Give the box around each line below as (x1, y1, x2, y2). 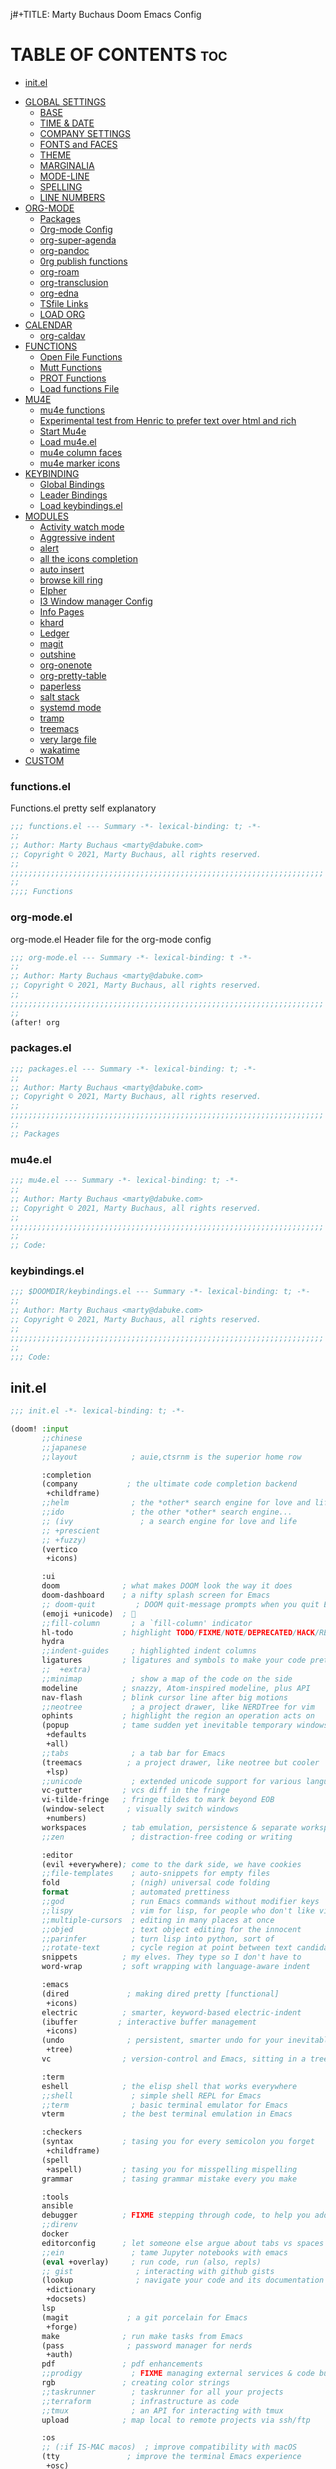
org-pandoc (39, 244, 90, 256)
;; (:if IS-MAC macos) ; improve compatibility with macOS (41, 2442, 298, 2453)
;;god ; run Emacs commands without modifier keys (41, 1897, 320, 1907)
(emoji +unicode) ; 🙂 (41, 1609, 137, 1619)
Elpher (39, 584, 67, 596)
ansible (41, 2201, 74, 2211)
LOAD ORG (39, 308, 86, 320)
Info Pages (39, 605, 85, 618)
